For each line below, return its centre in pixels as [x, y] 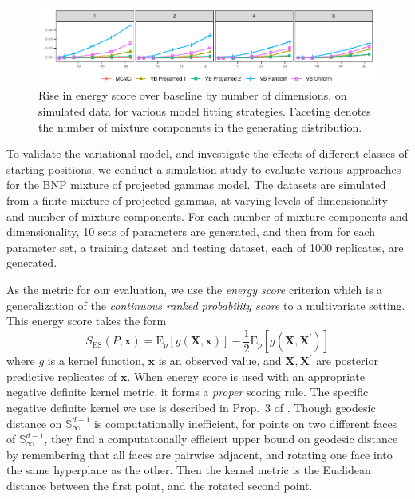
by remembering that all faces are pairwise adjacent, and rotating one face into [200, 454]
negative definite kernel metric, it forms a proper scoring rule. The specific [188, 392]
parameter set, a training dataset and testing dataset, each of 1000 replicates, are [205, 247]
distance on [34, 423]
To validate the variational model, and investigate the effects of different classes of [207, 153]
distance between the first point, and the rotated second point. [160, 485]
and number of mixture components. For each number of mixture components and [207, 216]
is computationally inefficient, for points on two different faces [246, 423]
